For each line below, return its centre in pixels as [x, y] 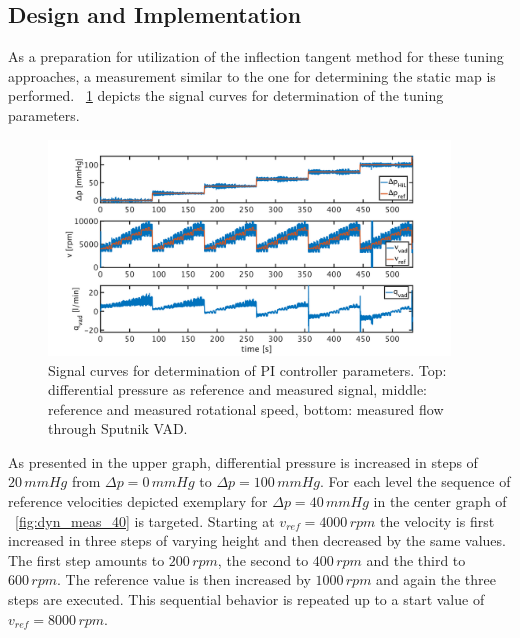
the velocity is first [437, 520]
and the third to [416, 559]
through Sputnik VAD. [118, 428]
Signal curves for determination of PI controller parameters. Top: [247, 369]
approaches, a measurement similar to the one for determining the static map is [252, 75]
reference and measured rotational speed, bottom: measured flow [246, 408]
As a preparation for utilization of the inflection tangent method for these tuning [256, 56]
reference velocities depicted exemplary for [138, 501]
